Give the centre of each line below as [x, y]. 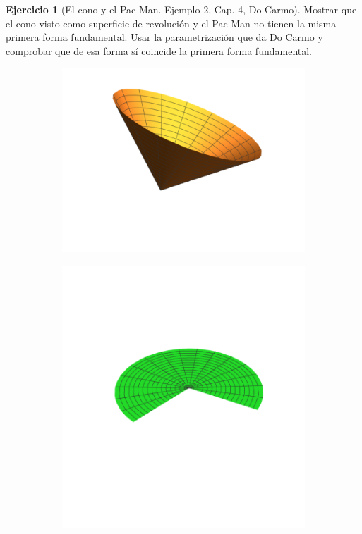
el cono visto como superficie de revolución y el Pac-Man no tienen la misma [171, 23]
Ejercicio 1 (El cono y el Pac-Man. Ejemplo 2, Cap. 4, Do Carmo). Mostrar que [181, 9]
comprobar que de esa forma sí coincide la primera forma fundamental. [159, 50]
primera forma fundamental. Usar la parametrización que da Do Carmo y [164, 37]
